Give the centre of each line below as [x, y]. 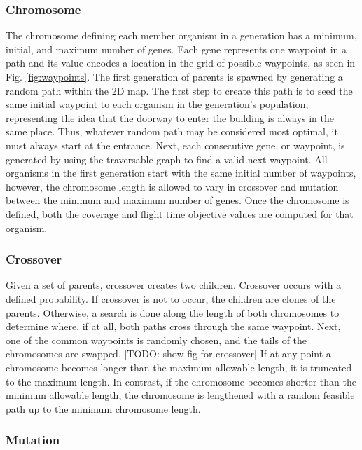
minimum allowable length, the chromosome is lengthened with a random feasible [180, 395]
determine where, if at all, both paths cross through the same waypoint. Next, [173, 326]
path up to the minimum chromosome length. [103, 408]
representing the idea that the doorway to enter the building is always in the [170, 117]
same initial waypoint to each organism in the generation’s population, [157, 104]
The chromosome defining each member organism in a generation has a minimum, [181, 35]
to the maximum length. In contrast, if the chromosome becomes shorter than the [181, 381]
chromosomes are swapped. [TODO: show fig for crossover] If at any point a [168, 354]
